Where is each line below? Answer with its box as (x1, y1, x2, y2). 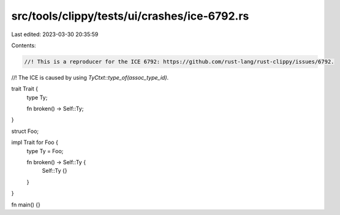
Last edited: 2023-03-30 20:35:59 (11, 31, 99, 38)
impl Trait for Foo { (11, 138, 58, 146)
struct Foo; (11, 127, 39, 135)
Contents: (11, 42, 36, 49)
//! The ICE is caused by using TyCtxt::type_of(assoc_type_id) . (11, 74, 169, 81)
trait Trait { (11, 85, 38, 92)
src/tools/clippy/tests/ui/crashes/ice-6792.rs (11, 9, 249, 23)
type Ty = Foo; (26, 147, 64, 154)
